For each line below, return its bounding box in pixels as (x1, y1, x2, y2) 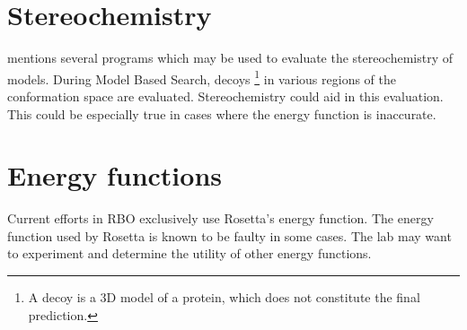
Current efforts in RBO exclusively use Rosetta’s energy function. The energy (7, 209, 434, 228)
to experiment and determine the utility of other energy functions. (7, 244, 372, 263)
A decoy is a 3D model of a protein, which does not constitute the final (28, 288, 420, 307)
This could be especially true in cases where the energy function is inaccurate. (7, 104, 436, 123)
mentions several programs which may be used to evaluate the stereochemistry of (7, 48, 454, 67)
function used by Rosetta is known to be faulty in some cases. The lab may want (7, 226, 452, 245)
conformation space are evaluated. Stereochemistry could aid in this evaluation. (7, 86, 444, 105)
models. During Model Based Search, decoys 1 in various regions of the (7, 66, 396, 88)
